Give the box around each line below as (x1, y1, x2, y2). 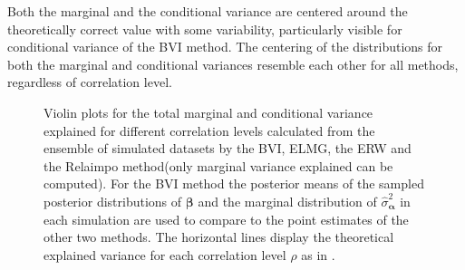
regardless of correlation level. (7, 72, 172, 92)
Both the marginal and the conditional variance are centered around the (7, 2, 408, 20)
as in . (301, 245, 335, 264)
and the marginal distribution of (198, 191, 377, 210)
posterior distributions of (44, 191, 182, 210)
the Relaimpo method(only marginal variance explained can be (44, 156, 393, 175)
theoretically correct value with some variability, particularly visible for (7, 19, 402, 38)
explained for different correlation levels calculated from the (44, 121, 375, 140)
